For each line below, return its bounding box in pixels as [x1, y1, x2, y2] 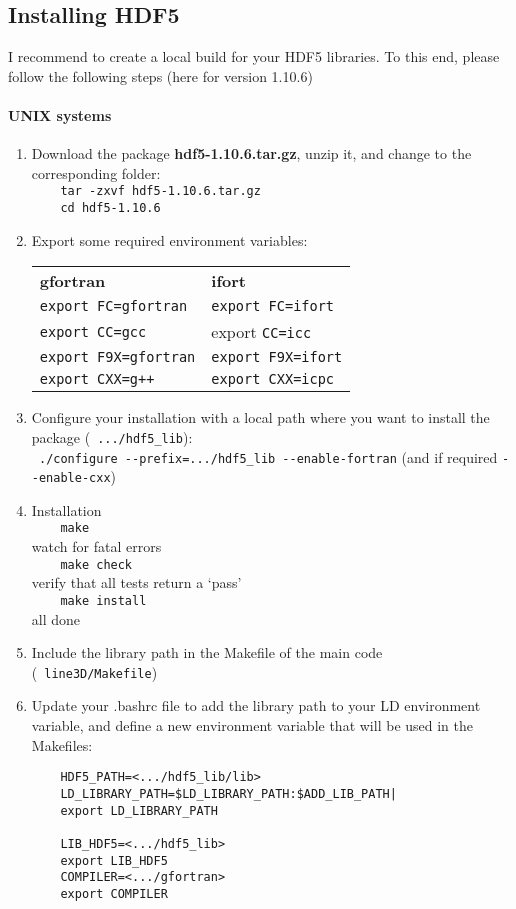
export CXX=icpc [211, 371, 335, 388]
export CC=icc [211, 320, 312, 344]
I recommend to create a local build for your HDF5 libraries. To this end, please [8, 46, 500, 67]
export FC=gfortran [39, 298, 188, 315]
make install [60, 593, 147, 608]
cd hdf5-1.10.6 [60, 201, 161, 216]
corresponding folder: [31, 162, 161, 183]
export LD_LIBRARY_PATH [60, 803, 218, 818]
